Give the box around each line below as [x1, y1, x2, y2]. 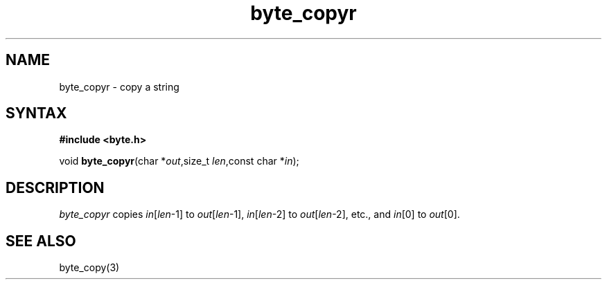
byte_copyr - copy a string [59, 80, 179, 93]
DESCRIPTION [6, 178, 105, 196]
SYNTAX [6, 104, 67, 122]
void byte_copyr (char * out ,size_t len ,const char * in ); [59, 155, 299, 167]
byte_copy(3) [59, 261, 120, 274]
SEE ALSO [6, 232, 76, 250]
